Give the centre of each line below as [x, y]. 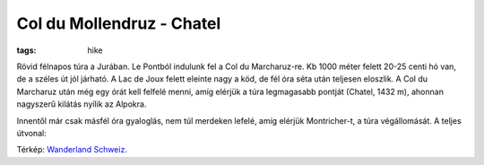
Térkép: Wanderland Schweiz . [72, 150]
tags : [26, 50]
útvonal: [31, 133]
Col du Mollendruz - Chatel [119, 23]
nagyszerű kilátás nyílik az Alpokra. [82, 104]
